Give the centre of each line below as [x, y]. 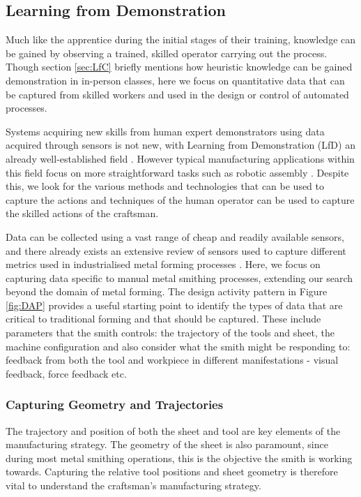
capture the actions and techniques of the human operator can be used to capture [180, 199]
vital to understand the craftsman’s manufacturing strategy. [133, 485]
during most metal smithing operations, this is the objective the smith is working [179, 458]
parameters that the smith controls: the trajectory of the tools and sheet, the [170, 333]
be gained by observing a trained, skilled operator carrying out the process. [167, 53]
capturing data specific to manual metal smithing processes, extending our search [179, 277]
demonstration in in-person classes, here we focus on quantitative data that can [175, 80]
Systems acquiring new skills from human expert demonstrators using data [165, 131]
